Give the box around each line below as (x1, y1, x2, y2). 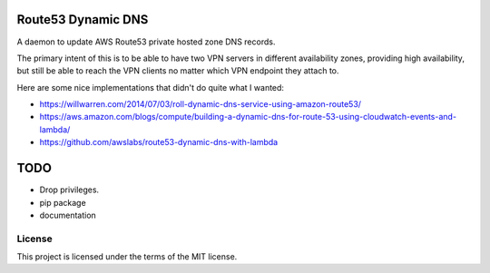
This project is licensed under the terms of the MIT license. (16, 251, 238, 262)
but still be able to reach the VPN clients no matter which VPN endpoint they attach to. (16, 65, 339, 76)
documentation (39, 210, 97, 220)
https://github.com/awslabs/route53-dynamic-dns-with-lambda (39, 137, 279, 148)
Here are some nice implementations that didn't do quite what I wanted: (16, 82, 285, 93)
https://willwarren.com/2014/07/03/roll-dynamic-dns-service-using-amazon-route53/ (39, 99, 362, 110)
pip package (39, 197, 86, 208)
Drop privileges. (39, 184, 100, 195)
